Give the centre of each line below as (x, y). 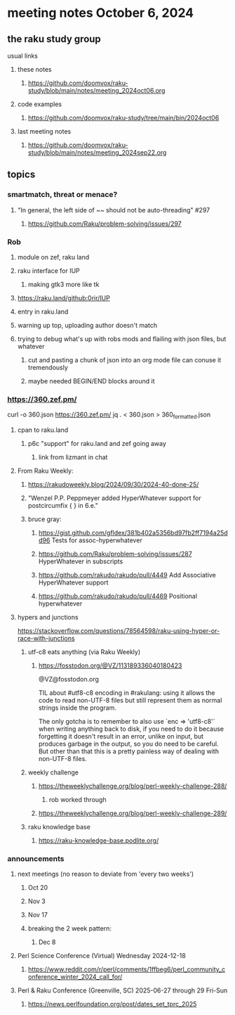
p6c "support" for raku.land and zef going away (97, 444)
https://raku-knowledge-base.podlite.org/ (99, 841)
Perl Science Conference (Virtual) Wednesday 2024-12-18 (101, 956)
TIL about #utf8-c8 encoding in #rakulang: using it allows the (127, 693)
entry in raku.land (43, 312)
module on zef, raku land (53, 257)
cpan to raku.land (43, 430)
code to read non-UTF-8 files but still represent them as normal (130, 701)
